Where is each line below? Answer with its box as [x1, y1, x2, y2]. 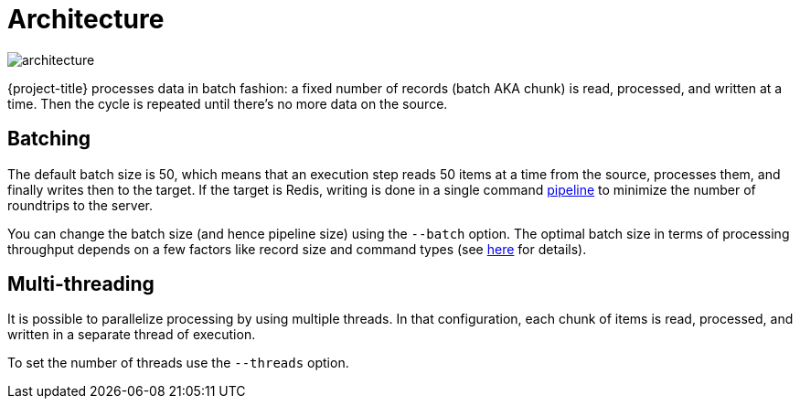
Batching [7, 127, 91, 151]
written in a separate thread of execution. [7, 326, 256, 343]
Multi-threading [7, 272, 155, 296]
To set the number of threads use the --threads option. [7, 355, 349, 371]
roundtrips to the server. [7, 197, 153, 213]
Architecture [7, 4, 165, 35]
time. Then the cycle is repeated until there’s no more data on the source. [7, 95, 448, 112]
